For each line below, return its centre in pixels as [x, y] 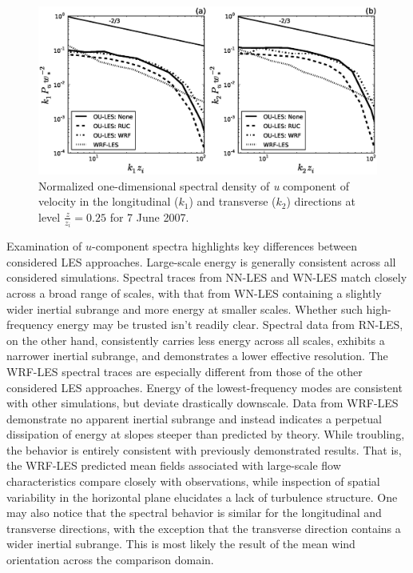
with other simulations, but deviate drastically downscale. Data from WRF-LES [203, 403]
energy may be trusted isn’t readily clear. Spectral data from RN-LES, [230, 325]
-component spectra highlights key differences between [225, 246]
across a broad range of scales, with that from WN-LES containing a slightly [194, 293]
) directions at [321, 201]
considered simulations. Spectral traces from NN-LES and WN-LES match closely [207, 277]
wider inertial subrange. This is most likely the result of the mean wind [181, 544]
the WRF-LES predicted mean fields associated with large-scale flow [174, 465]
